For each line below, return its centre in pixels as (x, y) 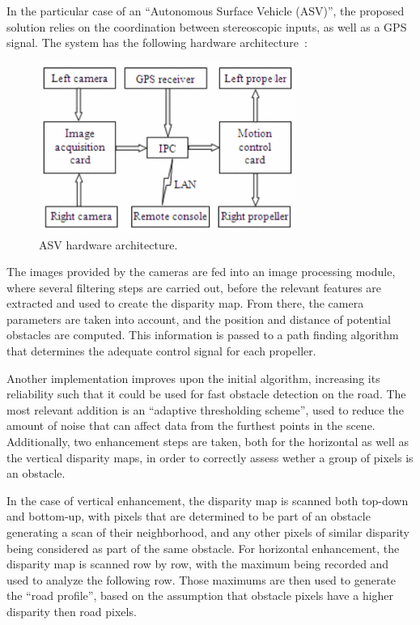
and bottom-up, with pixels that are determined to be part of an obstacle (189, 516)
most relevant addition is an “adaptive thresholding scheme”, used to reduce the (205, 409)
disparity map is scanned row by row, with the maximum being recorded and (198, 564)
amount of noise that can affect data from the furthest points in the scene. (191, 425)
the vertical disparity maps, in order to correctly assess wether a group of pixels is (210, 457)
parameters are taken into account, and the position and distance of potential (199, 319)
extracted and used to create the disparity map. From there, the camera (185, 303)
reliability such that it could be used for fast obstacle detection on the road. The (206, 394)
